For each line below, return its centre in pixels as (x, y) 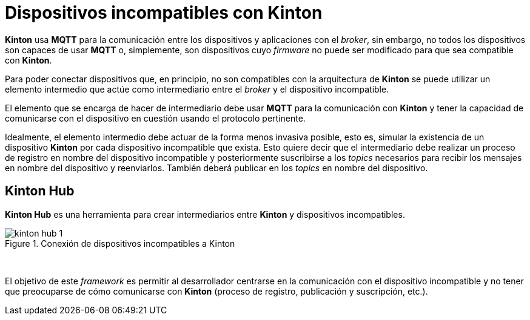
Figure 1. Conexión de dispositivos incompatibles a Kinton (120, 243)
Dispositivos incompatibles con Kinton (164, 13)
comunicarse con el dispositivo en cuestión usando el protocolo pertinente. (155, 118)
